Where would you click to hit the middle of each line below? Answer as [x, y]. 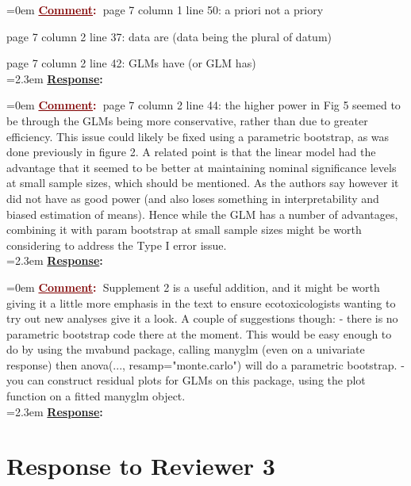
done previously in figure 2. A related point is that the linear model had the [191, 152]
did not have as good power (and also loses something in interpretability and [193, 198]
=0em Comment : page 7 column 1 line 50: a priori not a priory [165, 10]
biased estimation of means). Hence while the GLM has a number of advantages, [202, 214]
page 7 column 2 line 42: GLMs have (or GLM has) [131, 63]
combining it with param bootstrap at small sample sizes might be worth [184, 230]
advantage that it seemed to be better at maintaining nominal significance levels [202, 167]
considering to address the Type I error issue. [117, 245]
